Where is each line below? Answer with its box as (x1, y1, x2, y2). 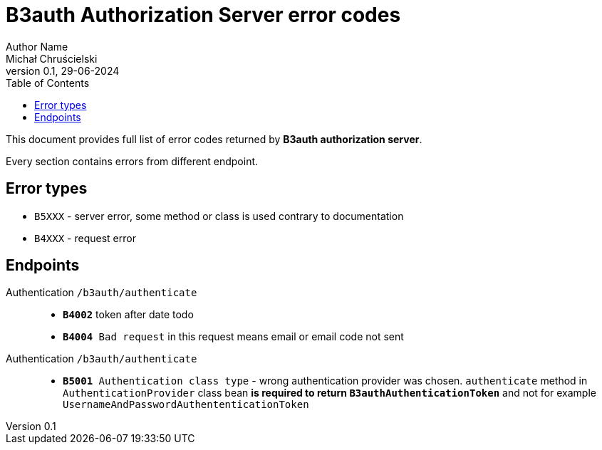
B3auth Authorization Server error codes (6, 3, 401, 27)
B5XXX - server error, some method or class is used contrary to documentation (34, 209, 404, 222)
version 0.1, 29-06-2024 (6, 64, 120, 77)
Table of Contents (6, 76, 90, 89)
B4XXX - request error (34, 231, 136, 244)
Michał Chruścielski (6, 52, 98, 65)
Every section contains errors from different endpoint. (6, 155, 259, 167)
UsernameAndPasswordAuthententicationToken (63, 399, 309, 411)
